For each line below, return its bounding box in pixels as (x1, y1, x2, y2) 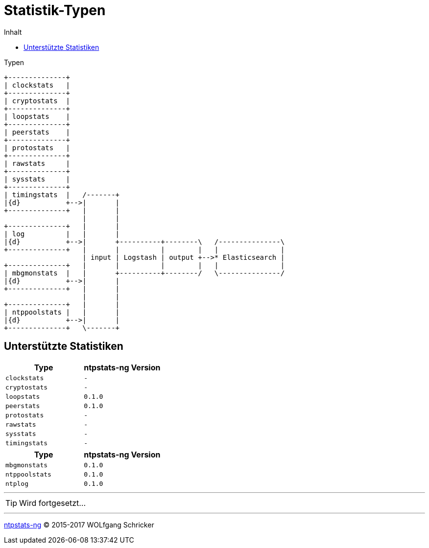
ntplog (5, 479, 28, 487)
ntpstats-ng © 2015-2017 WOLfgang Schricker (4, 520, 154, 529)
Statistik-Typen (4, 2, 106, 19)
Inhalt (4, 27, 22, 36)
